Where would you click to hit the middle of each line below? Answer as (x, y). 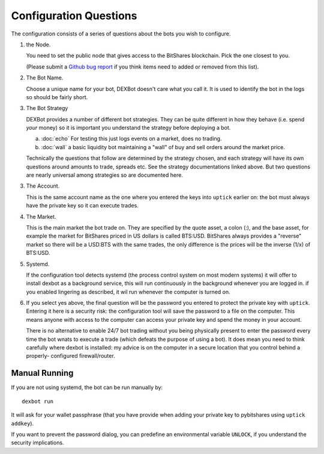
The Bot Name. (45, 78)
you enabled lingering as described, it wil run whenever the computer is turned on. (128, 292)
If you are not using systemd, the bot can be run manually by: (87, 387)
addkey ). (22, 423)
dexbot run (38, 401)
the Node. (38, 44)
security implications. (37, 443)
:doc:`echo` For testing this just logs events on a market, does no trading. (131, 139)
